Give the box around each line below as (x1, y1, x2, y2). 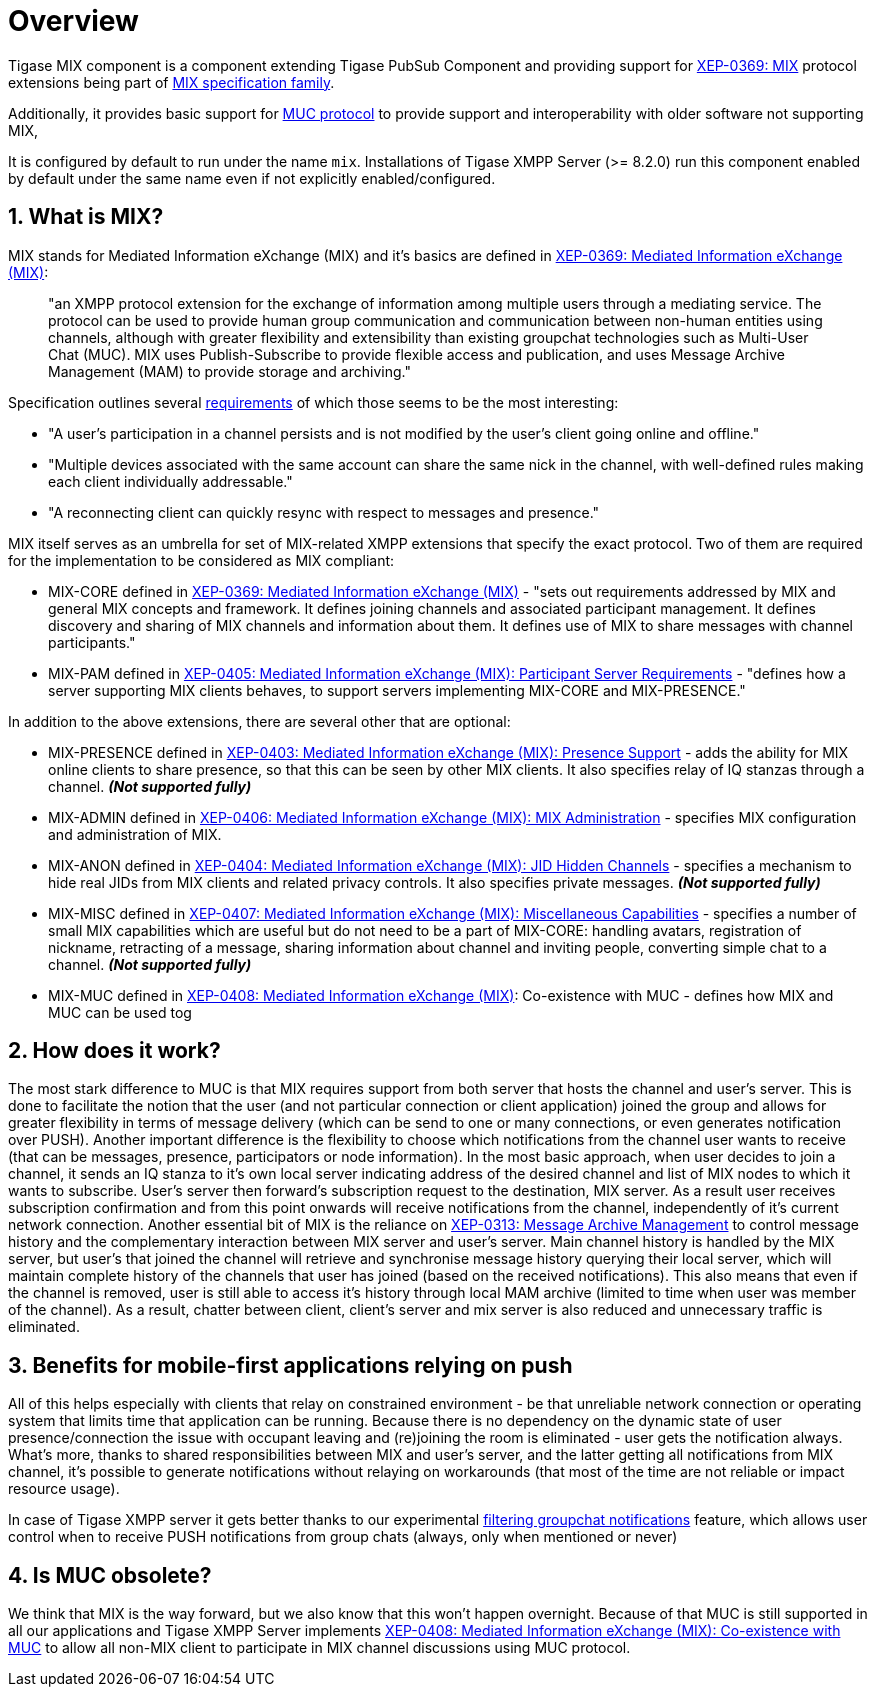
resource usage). (8, 1480, 120, 1498)
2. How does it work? (8, 1038, 221, 1064)
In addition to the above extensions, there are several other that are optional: (8, 712, 511, 730)
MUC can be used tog (48, 1003, 192, 1021)
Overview (8, 4, 139, 38)
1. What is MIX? (8, 204, 164, 230)
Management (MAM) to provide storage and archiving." (48, 362, 411, 380)
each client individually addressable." (48, 472, 293, 490)
